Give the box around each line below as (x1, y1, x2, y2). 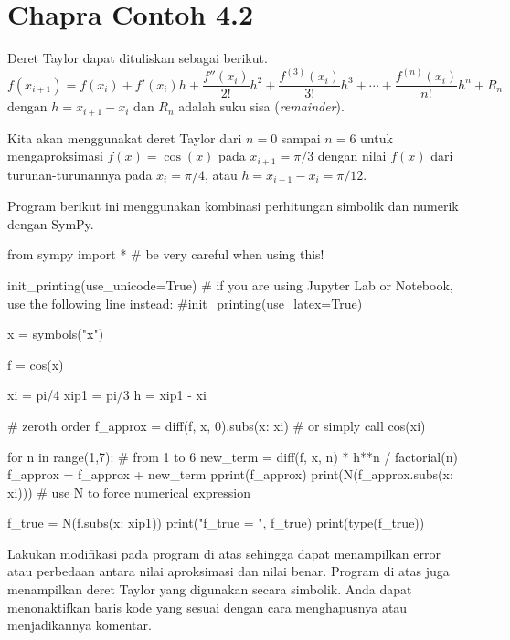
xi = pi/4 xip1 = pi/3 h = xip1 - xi (7, 385, 207, 404)
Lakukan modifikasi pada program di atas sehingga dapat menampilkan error (7, 543, 441, 562)
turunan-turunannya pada (7, 164, 153, 184)
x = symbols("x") (7, 324, 104, 343)
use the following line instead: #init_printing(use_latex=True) (7, 293, 363, 312)
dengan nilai (317, 146, 387, 165)
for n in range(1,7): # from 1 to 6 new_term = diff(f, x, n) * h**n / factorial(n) (7, 446, 458, 466)
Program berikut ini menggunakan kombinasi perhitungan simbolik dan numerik (7, 196, 459, 215)
